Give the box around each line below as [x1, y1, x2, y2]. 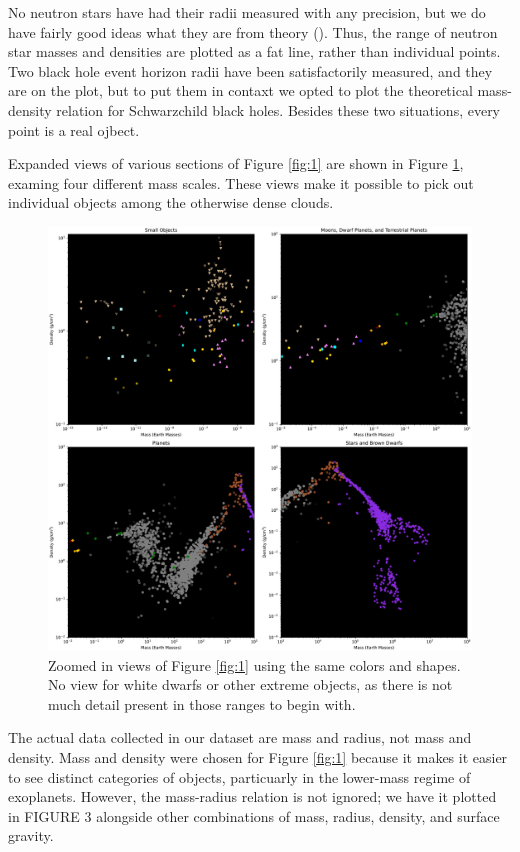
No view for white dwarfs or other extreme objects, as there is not [48, 674, 453, 695]
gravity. [8, 825, 54, 846]
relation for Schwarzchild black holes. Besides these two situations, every [56, 99, 501, 120]
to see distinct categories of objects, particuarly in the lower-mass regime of [8, 766, 471, 787]
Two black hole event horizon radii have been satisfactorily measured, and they [8, 60, 493, 81]
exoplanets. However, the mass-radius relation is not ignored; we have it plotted [8, 786, 497, 807]
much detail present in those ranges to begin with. [48, 693, 356, 714]
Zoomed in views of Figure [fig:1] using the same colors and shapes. [48, 654, 461, 675]
